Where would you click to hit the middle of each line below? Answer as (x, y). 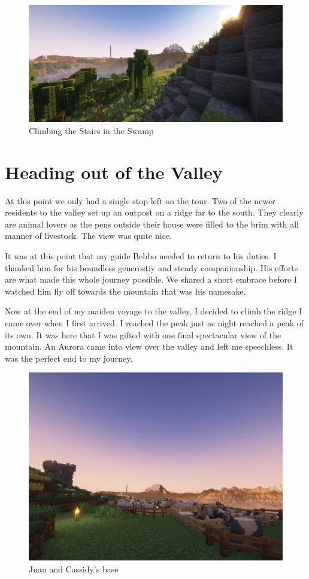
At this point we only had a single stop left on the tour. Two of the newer (140, 200)
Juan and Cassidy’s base (74, 569)
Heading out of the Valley (114, 172)
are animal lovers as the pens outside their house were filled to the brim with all (152, 224)
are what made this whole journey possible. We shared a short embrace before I (151, 279)
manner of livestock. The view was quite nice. (88, 236)
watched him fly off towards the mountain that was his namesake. (125, 291)
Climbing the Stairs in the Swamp (91, 130)
